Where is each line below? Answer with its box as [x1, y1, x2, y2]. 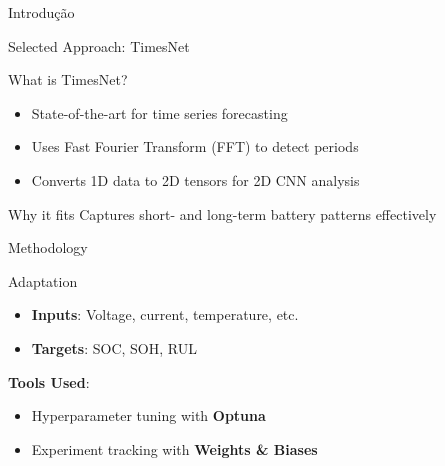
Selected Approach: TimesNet [8, 35, 190, 56]
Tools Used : [8, 371, 90, 392]
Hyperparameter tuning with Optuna [31, 405, 266, 426]
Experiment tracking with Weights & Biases [31, 438, 318, 459]
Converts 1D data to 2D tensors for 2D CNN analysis [31, 169, 360, 190]
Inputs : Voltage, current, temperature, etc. [31, 304, 299, 325]
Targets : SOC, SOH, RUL [31, 337, 197, 358]
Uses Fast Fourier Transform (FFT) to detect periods [31, 136, 359, 157]
